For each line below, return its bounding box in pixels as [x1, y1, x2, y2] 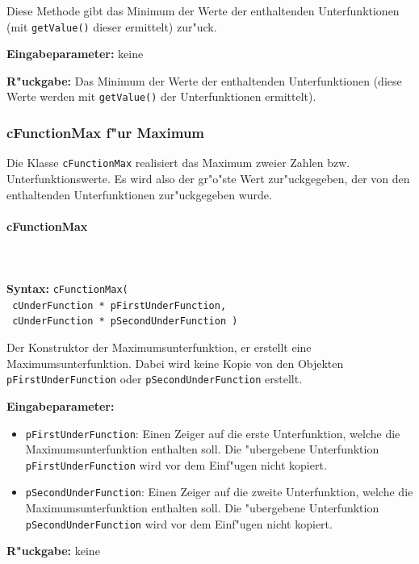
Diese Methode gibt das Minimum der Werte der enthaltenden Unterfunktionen [6, 2, 400, 19]
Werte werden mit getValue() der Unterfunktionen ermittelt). [6, 88, 316, 105]
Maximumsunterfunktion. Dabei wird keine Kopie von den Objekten [6, 354, 344, 371]
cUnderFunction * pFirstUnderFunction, [12, 299, 227, 311]
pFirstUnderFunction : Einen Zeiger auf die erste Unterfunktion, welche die [25, 424, 400, 441]
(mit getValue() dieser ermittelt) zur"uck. [6, 18, 217, 35]
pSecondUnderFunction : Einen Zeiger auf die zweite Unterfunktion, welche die [25, 483, 413, 500]
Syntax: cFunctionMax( [6, 280, 128, 297]
